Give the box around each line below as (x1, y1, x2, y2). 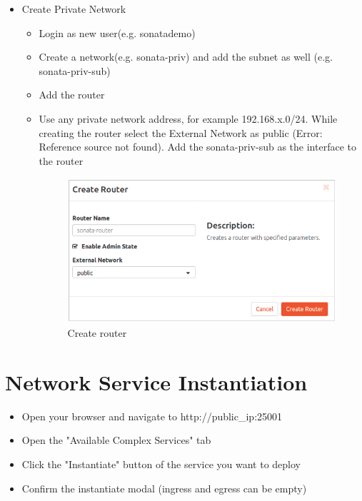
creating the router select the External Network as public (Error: (39, 125, 323, 140)
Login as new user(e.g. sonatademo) (39, 25, 196, 40)
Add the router (39, 87, 105, 102)
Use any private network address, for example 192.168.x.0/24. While (39, 111, 338, 126)
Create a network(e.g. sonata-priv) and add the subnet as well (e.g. (39, 49, 333, 64)
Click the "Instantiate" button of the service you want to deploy (21, 456, 301, 471)
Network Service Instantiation (5, 367, 308, 396)
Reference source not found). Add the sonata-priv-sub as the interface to (39, 139, 356, 154)
